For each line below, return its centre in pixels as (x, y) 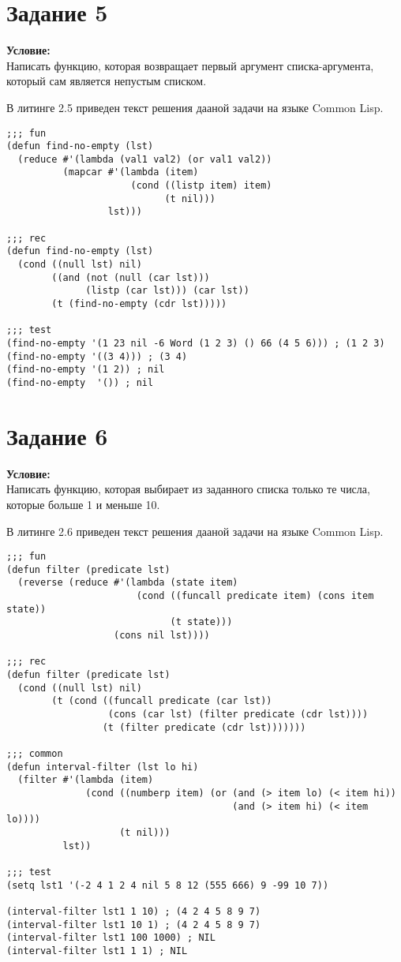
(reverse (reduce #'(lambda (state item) (128, 583)
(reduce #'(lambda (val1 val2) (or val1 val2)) (145, 159)
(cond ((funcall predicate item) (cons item (255, 596)
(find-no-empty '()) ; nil (80, 382)
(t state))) (201, 622)
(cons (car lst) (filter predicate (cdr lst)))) (238, 714)
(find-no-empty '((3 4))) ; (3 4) (97, 356)
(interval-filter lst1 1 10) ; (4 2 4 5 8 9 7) (134, 911)
